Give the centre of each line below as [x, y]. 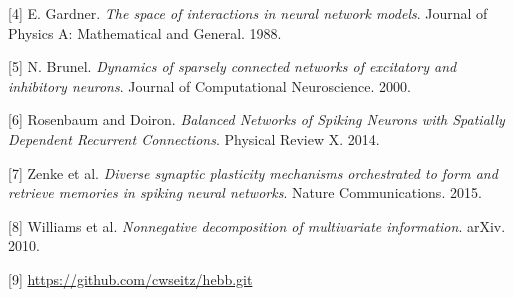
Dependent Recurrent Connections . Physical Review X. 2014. [194, 138]
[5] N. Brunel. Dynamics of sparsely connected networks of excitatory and [232, 66]
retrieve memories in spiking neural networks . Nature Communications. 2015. [245, 192]
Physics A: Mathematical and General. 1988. [145, 32]
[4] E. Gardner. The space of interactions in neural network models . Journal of [248, 13]
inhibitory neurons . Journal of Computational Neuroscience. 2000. [209, 85]
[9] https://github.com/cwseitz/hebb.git [130, 278]
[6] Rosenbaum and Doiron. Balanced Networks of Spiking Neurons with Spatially [256, 119]
